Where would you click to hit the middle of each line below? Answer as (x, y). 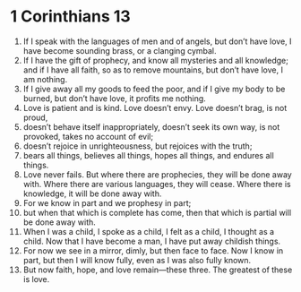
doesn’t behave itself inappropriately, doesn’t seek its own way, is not (151, 126)
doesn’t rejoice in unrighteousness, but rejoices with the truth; (138, 146)
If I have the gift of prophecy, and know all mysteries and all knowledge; (156, 60)
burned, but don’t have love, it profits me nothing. (115, 98)
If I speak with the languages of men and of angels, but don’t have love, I (157, 41)
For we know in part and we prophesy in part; (107, 202)
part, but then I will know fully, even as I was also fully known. (137, 260)
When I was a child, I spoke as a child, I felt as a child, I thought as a (149, 231)
